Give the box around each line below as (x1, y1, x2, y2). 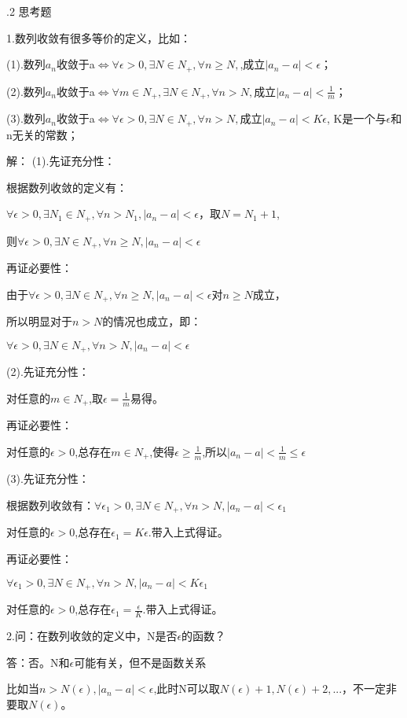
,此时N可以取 (153, 680, 220, 697)
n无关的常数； (6, 126, 79, 142)
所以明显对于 (6, 313, 72, 330)
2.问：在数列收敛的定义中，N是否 (6, 627, 178, 643)
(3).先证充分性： (6, 470, 90, 487)
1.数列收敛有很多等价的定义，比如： (6, 29, 191, 46)
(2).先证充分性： (6, 363, 90, 380)
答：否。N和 (6, 654, 70, 670)
